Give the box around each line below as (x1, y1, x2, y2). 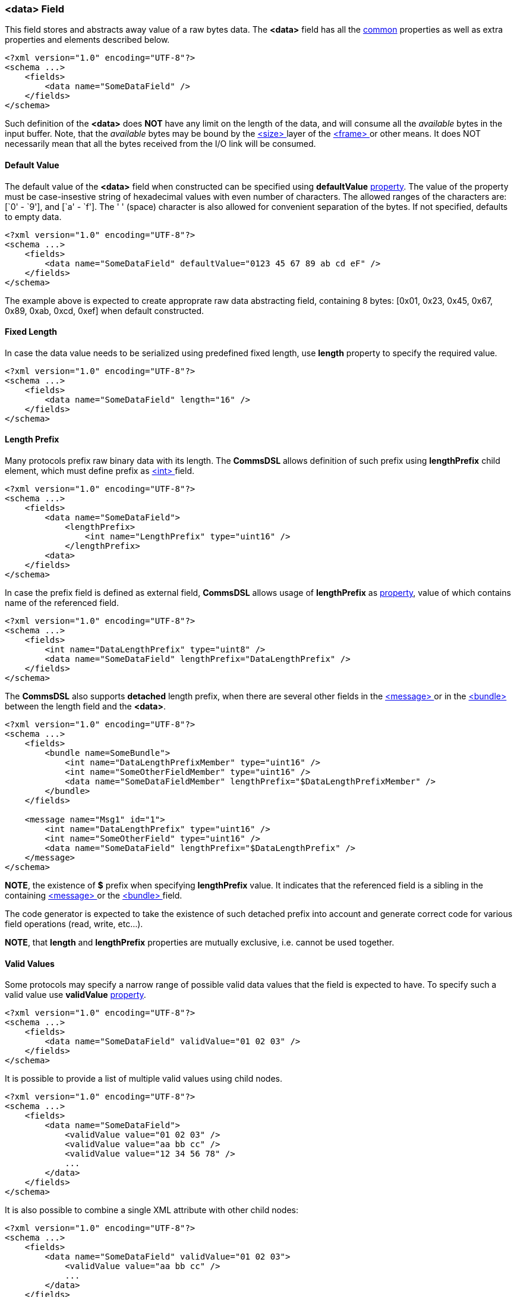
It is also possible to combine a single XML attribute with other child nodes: (5, 1205, 298, 1216)
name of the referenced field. (5, 598, 119, 608)
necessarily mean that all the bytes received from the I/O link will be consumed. (5, 139, 316, 149)
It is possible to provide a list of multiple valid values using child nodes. (5, 1073, 283, 1084)
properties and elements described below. (5, 34, 170, 45)
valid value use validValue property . (5, 990, 146, 1000)
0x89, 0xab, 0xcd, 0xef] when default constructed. (5, 305, 204, 316)
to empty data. (5, 211, 62, 222)
